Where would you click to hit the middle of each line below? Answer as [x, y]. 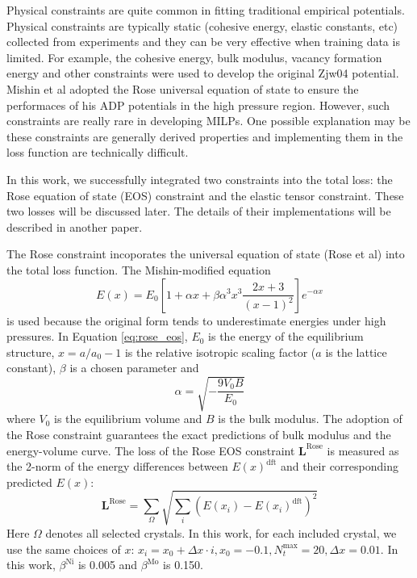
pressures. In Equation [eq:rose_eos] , [97, 336]
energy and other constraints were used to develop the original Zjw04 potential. [203, 73]
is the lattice [356, 352]
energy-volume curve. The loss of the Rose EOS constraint [151, 450]
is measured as [363, 450]
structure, [31, 352]
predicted [29, 482]
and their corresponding [339, 466]
